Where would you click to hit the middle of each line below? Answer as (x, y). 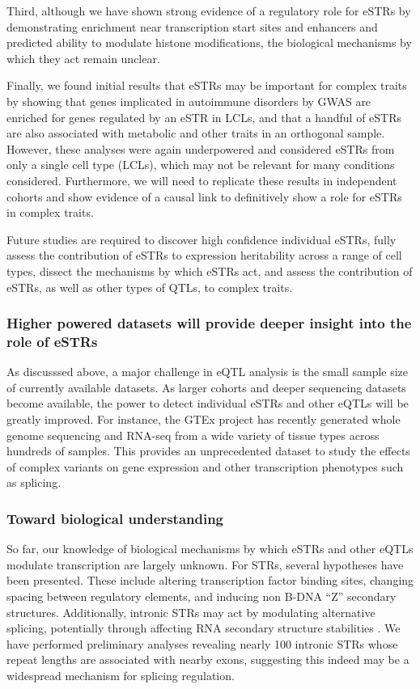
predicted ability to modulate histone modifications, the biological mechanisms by (209, 42)
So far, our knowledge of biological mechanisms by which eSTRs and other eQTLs (210, 549)
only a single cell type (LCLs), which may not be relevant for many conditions (201, 165)
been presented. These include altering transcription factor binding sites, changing (210, 580)
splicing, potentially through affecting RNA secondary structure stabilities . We (204, 628)
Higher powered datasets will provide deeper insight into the (209, 323)
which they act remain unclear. (83, 58)
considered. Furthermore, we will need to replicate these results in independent (202, 180)
